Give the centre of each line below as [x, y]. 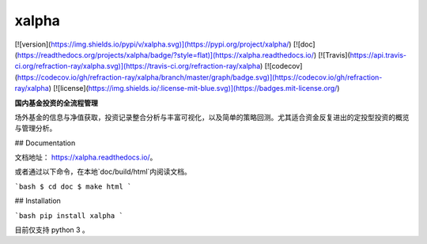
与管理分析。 [36, 128]
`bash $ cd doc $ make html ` [73, 186]
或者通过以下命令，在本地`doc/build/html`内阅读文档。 [103, 172]
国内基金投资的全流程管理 [56, 103]
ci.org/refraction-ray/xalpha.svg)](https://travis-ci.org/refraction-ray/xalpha [138, 66]
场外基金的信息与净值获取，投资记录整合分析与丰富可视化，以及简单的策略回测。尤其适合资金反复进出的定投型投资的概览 [212, 117]
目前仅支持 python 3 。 [52, 230]
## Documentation [45, 143]
